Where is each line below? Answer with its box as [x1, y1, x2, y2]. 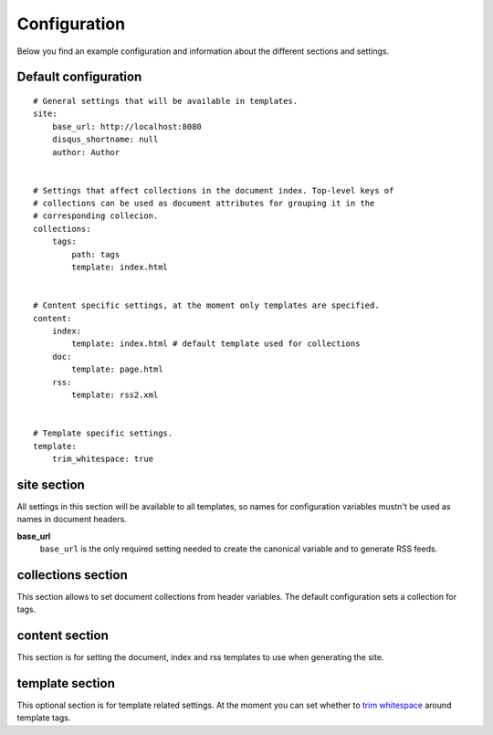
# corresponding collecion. [33, 211, 159, 221]
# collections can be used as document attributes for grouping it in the [33, 198, 375, 209]
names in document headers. [16, 514, 127, 525]
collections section [16, 567, 128, 583]
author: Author [51, 147, 121, 157]
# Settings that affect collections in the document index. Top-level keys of [33, 185, 394, 195]
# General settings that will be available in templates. [33, 96, 299, 106]
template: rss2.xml [71, 389, 159, 400]
